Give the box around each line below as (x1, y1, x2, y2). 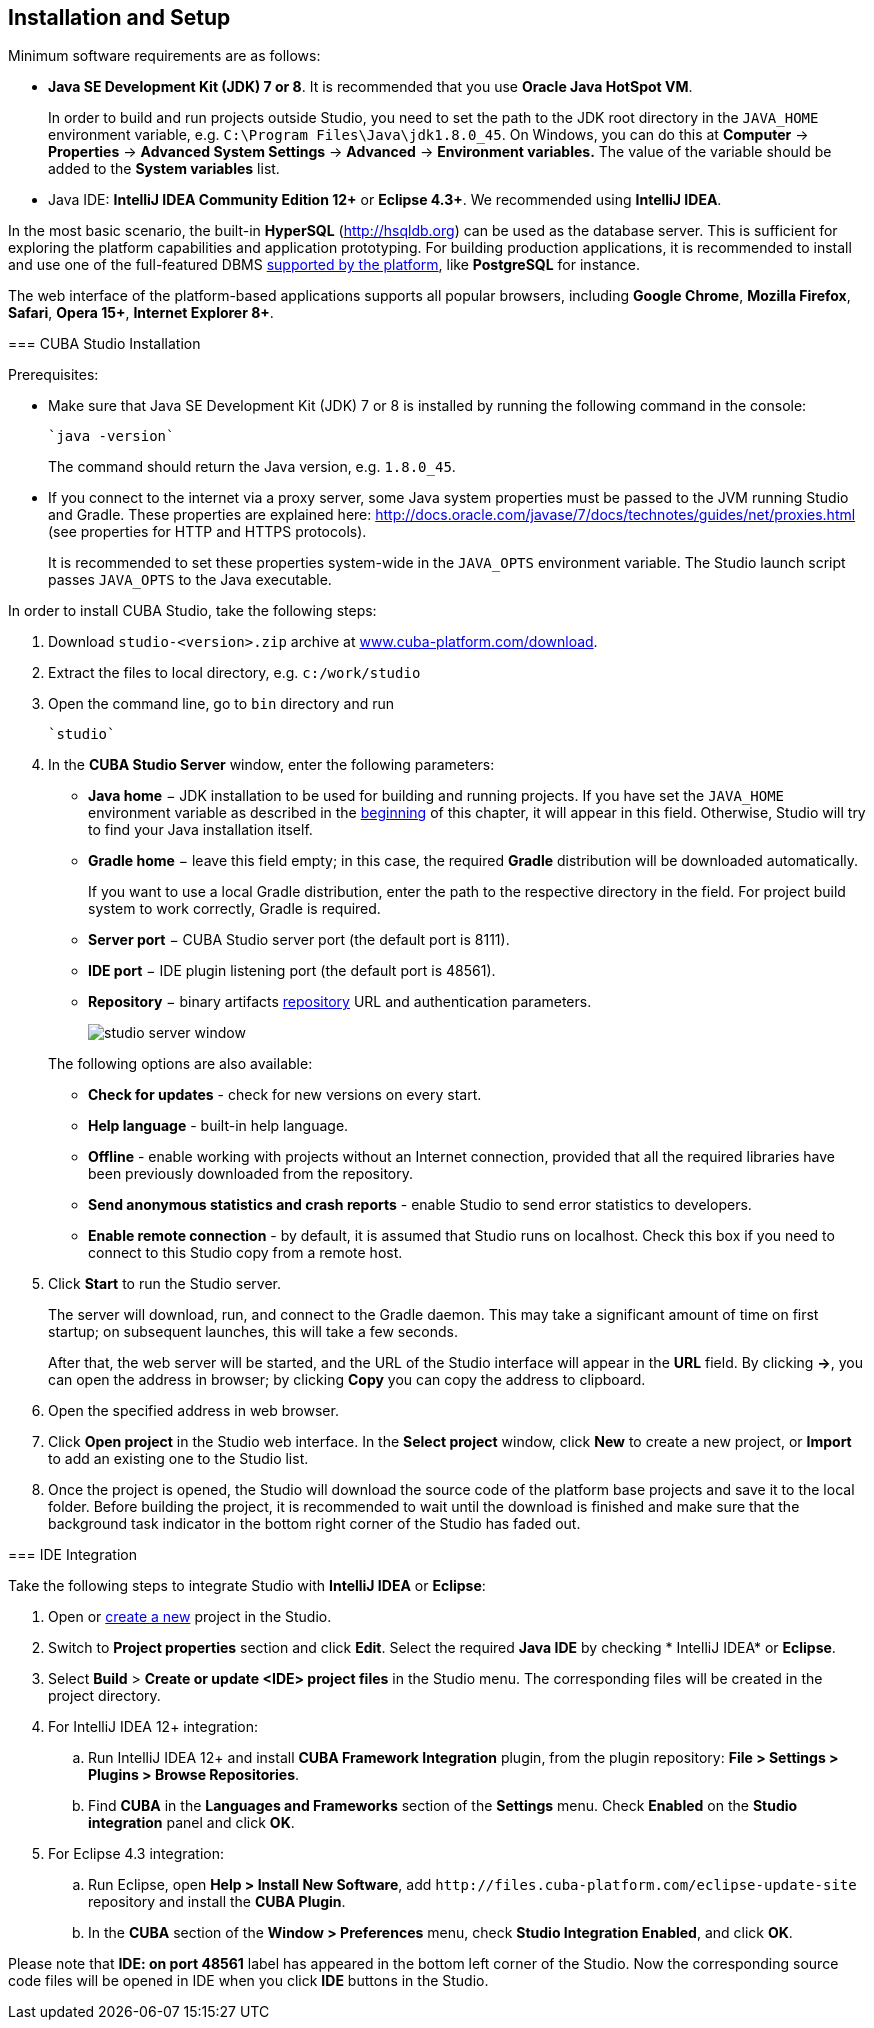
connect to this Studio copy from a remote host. (88, 1244, 403, 1262)
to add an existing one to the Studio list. (48, 1450, 309, 1468)
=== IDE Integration (8, 1546, 137, 1564)
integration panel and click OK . (88, 1814, 295, 1832)
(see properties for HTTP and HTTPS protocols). (48, 523, 367, 541)
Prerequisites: (8, 366, 99, 384)
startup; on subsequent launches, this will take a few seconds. (48, 1323, 458, 1341)
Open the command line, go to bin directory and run (48, 695, 395, 713)
